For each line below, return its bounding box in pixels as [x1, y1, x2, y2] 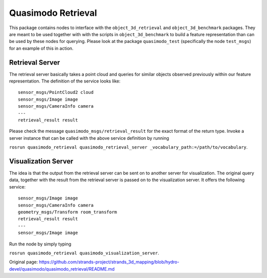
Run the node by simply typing [9, 241, 72, 247]
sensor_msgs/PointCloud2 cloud [18, 89, 94, 95]
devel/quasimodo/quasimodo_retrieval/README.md [9, 266, 115, 272]
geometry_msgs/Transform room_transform [18, 209, 117, 215]
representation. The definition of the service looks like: [9, 78, 121, 84]
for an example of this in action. [9, 45, 74, 51]
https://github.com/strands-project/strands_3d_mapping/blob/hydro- [39, 259, 179, 265]
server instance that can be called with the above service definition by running [9, 135, 169, 141]
